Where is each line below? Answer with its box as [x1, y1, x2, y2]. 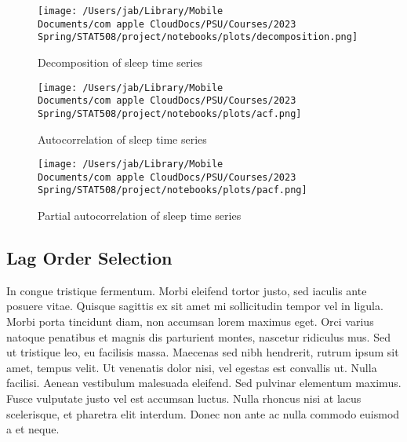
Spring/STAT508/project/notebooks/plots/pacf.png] [38, 184, 307, 196]
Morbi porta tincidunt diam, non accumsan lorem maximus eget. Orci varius [6, 313, 374, 330]
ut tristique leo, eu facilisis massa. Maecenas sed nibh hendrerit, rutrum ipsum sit [6, 344, 399, 360]
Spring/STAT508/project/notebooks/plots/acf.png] [38, 108, 302, 119]
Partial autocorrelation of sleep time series [38, 207, 242, 224]
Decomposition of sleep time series [38, 53, 203, 70]
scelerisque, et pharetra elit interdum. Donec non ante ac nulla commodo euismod [6, 405, 400, 422]
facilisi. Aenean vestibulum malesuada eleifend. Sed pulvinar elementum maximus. [6, 374, 402, 391]
